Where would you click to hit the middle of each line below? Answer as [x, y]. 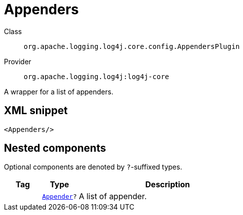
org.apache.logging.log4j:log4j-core [97, 76]
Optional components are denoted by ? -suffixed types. [93, 167]
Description [168, 185]
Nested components [55, 148]
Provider [18, 61]
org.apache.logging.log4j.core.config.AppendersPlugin [132, 46]
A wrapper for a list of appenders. [59, 91]
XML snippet [36, 111]
